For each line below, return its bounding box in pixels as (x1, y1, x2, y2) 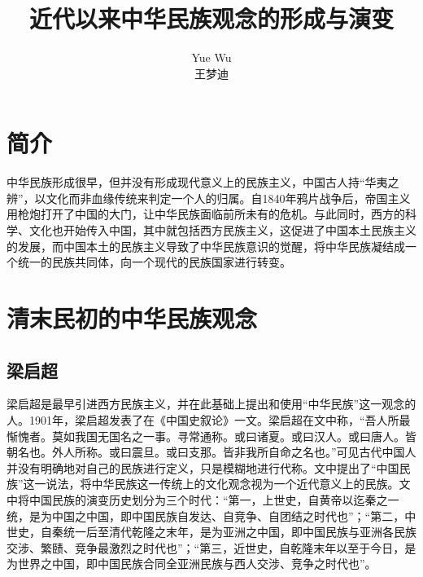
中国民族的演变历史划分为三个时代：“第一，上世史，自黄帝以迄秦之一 (28, 491, 399, 508)
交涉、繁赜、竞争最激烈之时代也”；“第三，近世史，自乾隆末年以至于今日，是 (7, 539, 416, 556)
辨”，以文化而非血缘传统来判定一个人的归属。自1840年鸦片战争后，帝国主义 (7, 189, 411, 206)
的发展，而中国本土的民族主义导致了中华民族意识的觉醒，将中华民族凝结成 (7, 237, 405, 254)
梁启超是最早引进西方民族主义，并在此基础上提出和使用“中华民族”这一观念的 (7, 395, 416, 412)
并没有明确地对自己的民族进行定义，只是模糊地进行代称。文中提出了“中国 (7, 459, 399, 476)
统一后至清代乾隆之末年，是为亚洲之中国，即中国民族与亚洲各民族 (63, 523, 416, 540)
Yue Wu (191, 49, 232, 66)
